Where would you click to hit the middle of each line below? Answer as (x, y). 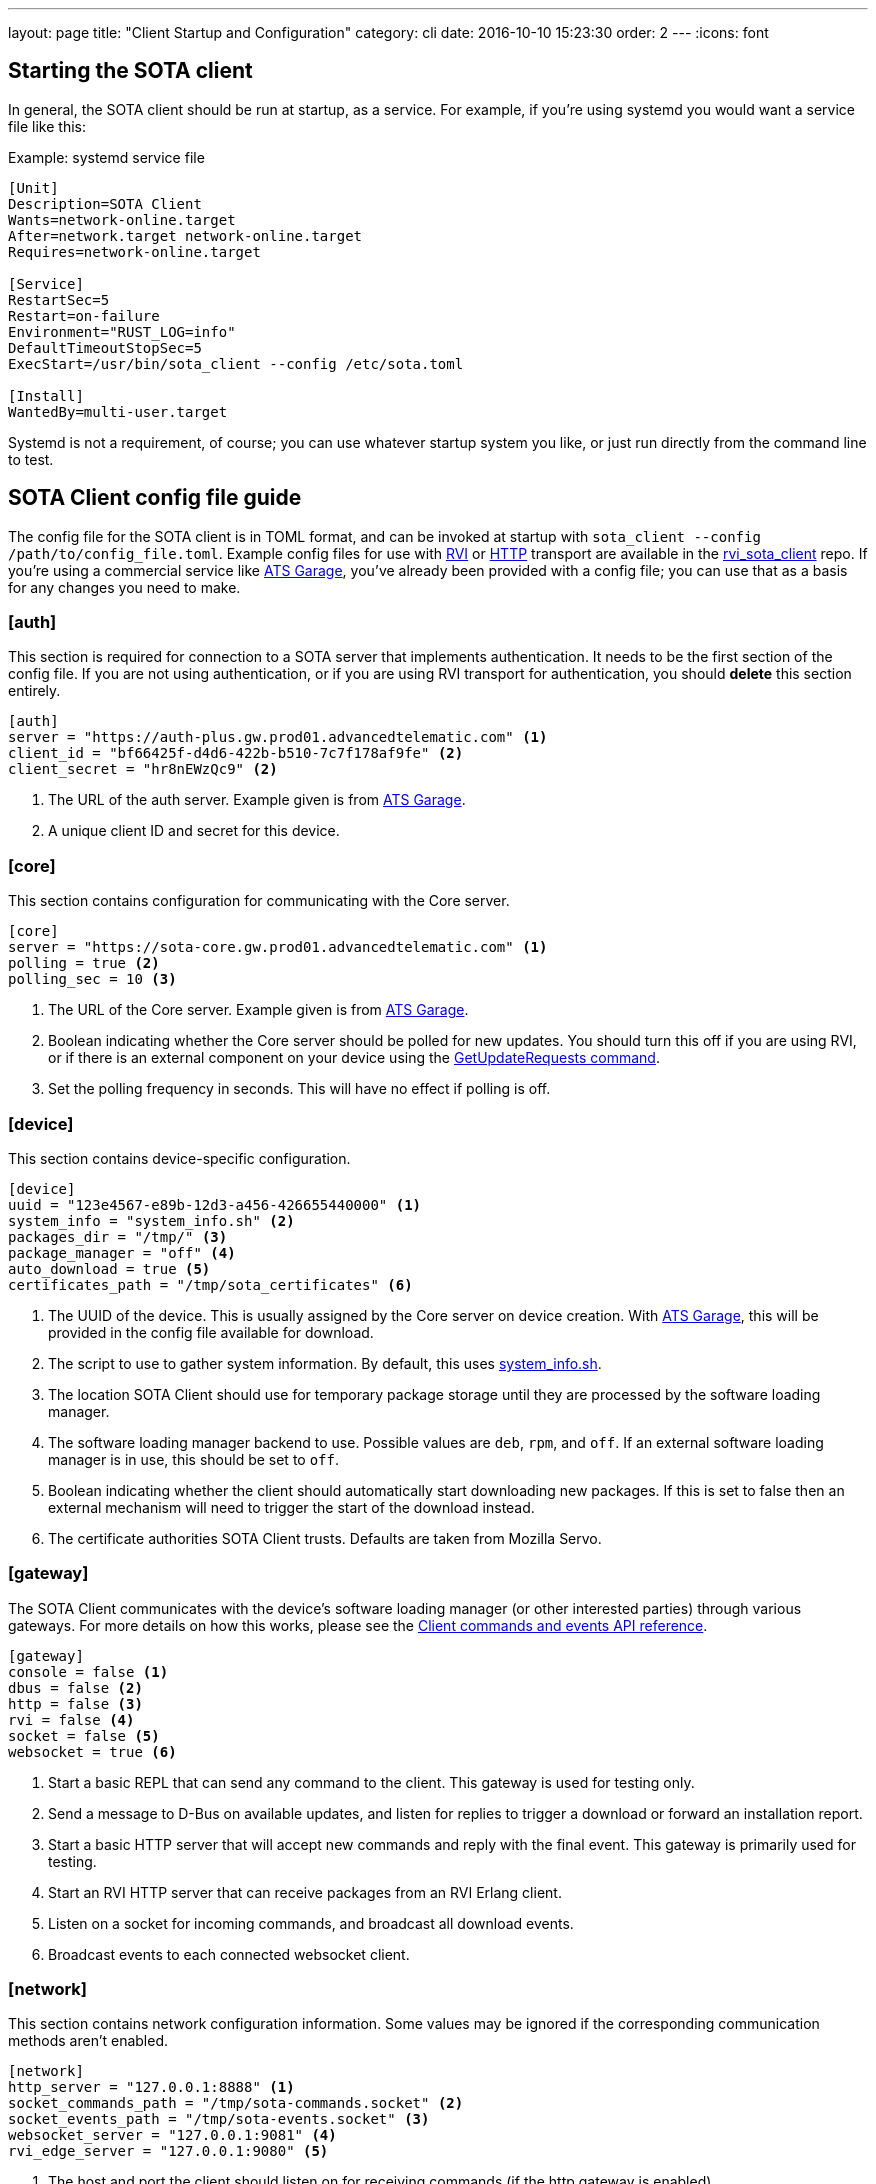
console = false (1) (88, 1671)
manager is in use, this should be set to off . (194, 1459)
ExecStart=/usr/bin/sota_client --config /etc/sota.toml (236, 363)
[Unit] (33, 187)
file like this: (47, 126)
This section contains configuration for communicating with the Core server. (259, 901)
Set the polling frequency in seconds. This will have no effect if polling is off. (299, 1089)
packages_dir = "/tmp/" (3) (118, 1236)
